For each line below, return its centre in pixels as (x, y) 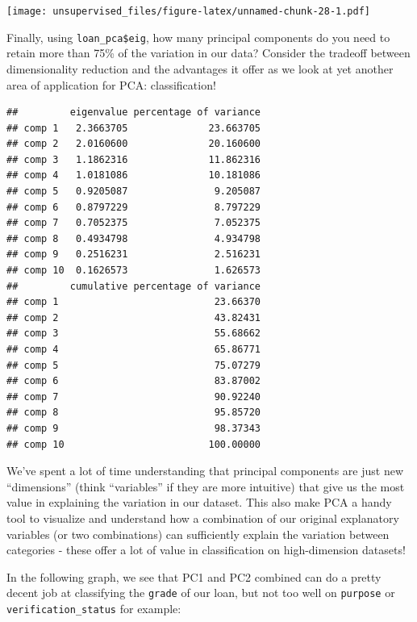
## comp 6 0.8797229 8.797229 (133, 207)
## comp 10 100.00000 (133, 444)
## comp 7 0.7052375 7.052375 (133, 223)
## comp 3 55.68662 (133, 334)
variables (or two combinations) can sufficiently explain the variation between (198, 534)
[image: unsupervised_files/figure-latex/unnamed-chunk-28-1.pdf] (189, 11)
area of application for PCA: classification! (111, 84)
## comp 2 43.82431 (133, 317)
